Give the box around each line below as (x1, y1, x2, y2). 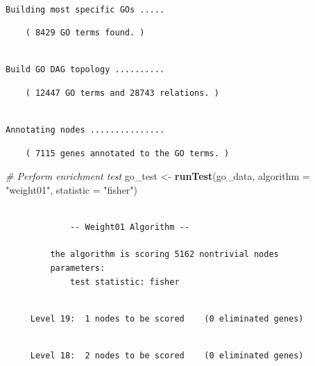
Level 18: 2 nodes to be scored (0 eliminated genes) (30, 350, 304, 360)
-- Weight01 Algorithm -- (70, 222, 189, 233)
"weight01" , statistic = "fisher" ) (6, 182, 138, 197)
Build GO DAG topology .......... (6, 65, 165, 75)
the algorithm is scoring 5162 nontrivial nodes (50, 249, 279, 260)
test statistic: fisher (70, 276, 180, 287)
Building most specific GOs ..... (6, 4, 165, 15)
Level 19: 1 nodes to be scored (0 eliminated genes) (30, 313, 304, 324)
